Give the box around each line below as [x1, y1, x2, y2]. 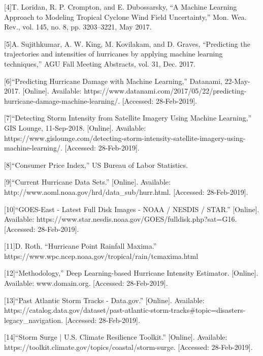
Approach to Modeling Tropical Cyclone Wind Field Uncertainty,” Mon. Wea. [4, 11, 247, 22]
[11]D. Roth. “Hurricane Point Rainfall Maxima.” [4, 241, 157, 251]
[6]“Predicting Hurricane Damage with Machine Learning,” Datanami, [4, 75, 222, 86]
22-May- [224, 75, 250, 86]
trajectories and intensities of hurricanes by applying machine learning [4, 48, 223, 59]
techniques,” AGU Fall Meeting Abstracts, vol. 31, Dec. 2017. [4, 58, 195, 69]
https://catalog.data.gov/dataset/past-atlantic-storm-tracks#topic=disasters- [4, 305, 246, 315]
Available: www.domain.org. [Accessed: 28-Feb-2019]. [4, 278, 168, 288]
